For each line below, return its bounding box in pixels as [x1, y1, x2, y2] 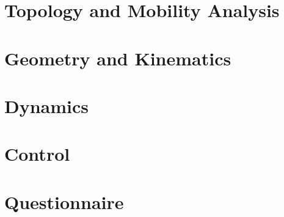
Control [4, 141, 70, 166]
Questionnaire [4, 189, 124, 214]
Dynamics [4, 93, 89, 118]
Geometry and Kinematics [4, 45, 231, 70]
